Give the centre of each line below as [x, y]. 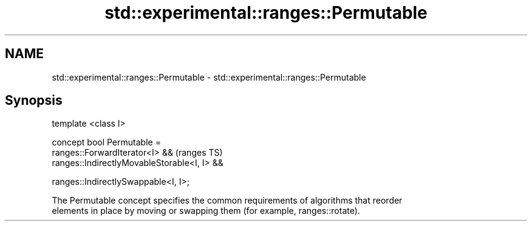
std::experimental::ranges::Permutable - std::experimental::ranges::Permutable [209, 77]
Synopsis [34, 101]
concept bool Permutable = [106, 142]
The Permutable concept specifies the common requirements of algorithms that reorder [227, 201]
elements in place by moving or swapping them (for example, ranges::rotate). [206, 211]
